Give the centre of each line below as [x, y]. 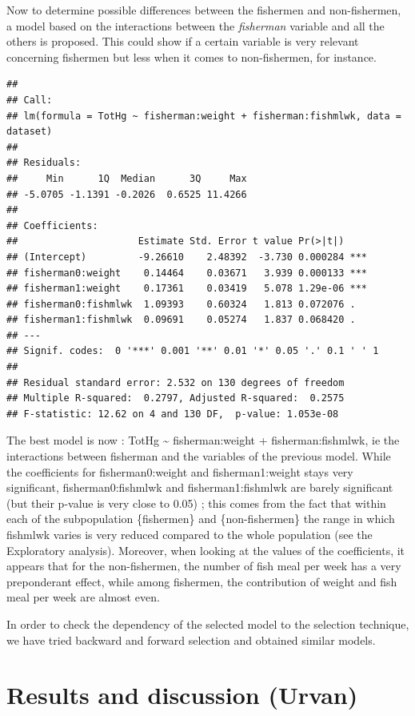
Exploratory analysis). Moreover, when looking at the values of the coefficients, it [206, 550]
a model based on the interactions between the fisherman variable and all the [196, 25]
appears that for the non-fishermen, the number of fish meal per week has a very [204, 566]
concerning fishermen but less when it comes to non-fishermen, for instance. [192, 56]
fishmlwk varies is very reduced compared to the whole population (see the [190, 534]
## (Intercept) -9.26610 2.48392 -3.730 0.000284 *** [187, 257]
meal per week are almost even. [83, 597]
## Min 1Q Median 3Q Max [127, 178]
